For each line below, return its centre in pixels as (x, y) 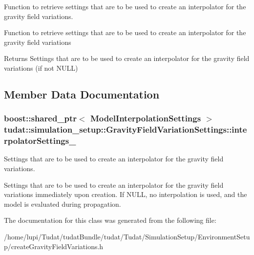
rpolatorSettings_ (40, 141)
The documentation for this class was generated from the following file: (110, 220)
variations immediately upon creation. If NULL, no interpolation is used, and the (126, 194)
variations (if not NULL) (41, 68)
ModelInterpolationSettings (146, 118)
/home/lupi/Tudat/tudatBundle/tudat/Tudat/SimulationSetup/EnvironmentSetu (127, 236)
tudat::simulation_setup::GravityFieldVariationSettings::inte (126, 129)
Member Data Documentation (82, 94)
